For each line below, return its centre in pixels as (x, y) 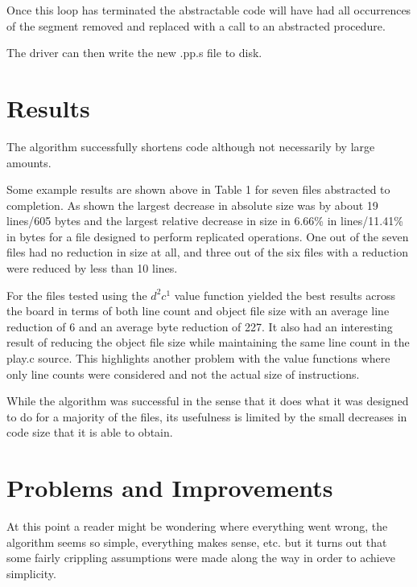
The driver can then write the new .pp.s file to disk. (134, 53)
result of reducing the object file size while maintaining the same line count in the (208, 342)
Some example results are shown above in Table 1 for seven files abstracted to (198, 189)
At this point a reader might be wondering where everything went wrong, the (197, 526)
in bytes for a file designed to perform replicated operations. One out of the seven (208, 236)
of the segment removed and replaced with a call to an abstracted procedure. (196, 25)
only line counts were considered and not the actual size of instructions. (183, 374)
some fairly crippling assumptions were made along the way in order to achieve (201, 558)
